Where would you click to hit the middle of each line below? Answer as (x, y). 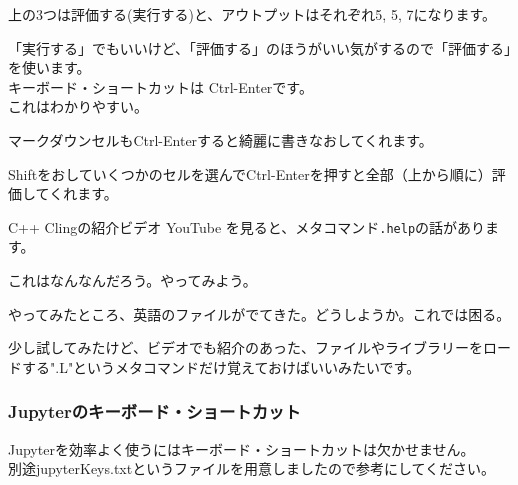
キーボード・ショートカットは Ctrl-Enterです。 (160, 86)
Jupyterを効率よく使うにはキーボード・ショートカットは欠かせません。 (241, 448)
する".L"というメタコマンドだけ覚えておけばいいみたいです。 (221, 366)
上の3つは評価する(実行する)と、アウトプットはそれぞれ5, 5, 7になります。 (252, 14)
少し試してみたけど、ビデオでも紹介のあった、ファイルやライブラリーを (245, 347)
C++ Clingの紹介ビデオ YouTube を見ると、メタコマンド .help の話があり (247, 226)
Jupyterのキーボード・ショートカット (154, 411)
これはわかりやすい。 (78, 106)
